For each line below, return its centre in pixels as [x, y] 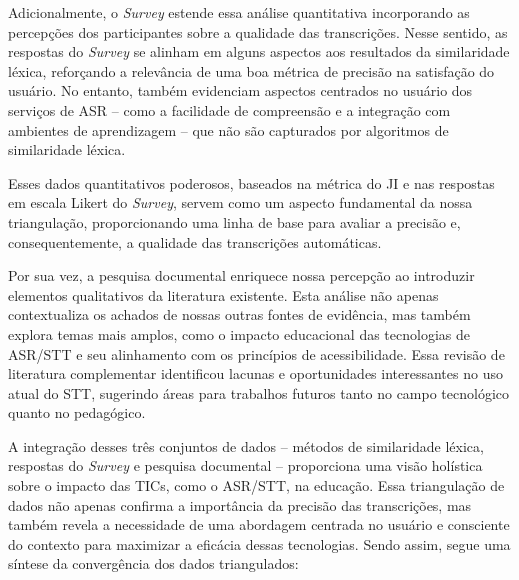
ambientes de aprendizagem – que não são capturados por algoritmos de [228, 129]
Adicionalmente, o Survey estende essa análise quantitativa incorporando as [239, 12]
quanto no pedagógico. [77, 412]
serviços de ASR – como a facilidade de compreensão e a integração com [229, 109]
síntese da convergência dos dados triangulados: [153, 563]
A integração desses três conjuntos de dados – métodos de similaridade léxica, [246, 445]
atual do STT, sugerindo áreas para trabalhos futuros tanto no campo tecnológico [259, 392]
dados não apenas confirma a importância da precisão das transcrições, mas [240, 504]
